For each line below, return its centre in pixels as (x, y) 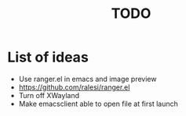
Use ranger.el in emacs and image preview (88, 79)
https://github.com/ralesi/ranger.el (74, 87)
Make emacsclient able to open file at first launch (98, 104)
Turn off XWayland (49, 95)
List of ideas (48, 57)
